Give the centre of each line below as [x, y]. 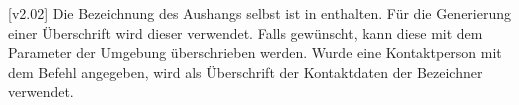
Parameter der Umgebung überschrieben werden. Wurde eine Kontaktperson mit [255, 52]
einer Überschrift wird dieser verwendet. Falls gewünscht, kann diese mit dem [245, 32]
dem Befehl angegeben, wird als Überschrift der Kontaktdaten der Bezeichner [245, 71]
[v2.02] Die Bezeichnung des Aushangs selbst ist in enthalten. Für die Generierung [260, 13]
